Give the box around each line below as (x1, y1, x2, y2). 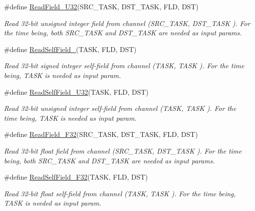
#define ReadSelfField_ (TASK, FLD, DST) (4, 44, 137, 54)
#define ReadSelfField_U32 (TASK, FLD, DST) (4, 86, 149, 97)
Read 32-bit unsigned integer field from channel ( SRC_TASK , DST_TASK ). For (4, 18, 251, 28)
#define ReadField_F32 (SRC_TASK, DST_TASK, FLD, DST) (4, 129, 198, 139)
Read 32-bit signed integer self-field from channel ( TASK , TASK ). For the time (4, 60, 244, 71)
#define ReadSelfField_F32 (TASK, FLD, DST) (4, 172, 148, 182)
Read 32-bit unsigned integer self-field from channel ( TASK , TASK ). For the (4, 103, 236, 113)
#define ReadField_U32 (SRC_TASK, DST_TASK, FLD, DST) (4, 1, 199, 11)
